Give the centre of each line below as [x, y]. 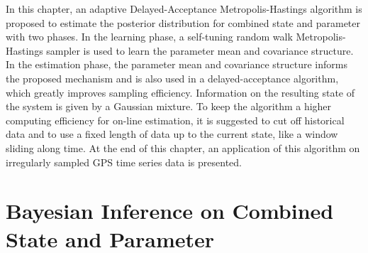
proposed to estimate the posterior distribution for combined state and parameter [183, 22]
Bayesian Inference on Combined [170, 211]
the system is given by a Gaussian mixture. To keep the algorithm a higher [169, 106]
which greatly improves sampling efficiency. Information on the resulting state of [180, 92]
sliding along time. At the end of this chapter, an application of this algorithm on [183, 147]
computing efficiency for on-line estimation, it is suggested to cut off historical [175, 120]
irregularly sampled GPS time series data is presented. [124, 162]
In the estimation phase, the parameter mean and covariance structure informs [177, 64]
